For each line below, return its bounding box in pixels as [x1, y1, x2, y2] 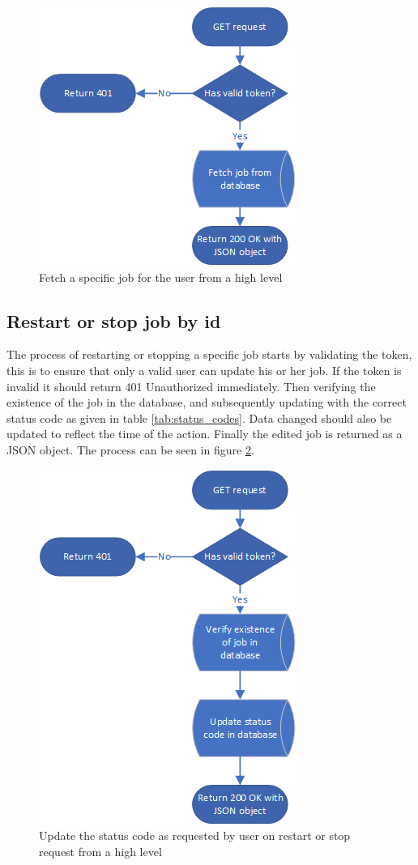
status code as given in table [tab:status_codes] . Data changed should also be [6, 409, 392, 426]
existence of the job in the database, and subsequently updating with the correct [6, 394, 407, 411]
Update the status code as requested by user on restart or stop [39, 827, 351, 844]
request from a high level [39, 842, 162, 859]
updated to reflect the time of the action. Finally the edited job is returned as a [6, 425, 403, 442]
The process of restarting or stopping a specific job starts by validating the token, [6, 346, 412, 363]
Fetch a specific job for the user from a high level [39, 268, 283, 285]
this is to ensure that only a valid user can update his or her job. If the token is [6, 361, 402, 378]
